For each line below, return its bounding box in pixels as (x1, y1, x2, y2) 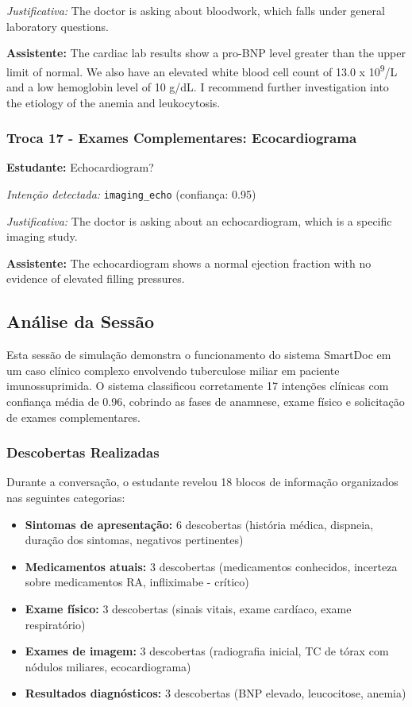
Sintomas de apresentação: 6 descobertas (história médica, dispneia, (25, 516, 374, 532)
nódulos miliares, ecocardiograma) (25, 658, 191, 674)
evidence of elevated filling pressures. (6, 270, 185, 287)
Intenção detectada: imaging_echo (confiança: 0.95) (6, 186, 256, 203)
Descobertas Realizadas (6, 442, 160, 462)
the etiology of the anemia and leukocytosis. (6, 94, 221, 110)
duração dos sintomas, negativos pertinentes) (25, 531, 244, 548)
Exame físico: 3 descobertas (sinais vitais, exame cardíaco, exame (25, 601, 352, 617)
